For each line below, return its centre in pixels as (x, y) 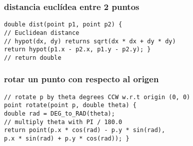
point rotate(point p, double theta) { (70, 105)
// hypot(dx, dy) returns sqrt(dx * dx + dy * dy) (90, 41)
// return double (33, 58)
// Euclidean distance (42, 33)
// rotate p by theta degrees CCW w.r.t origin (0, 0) (97, 97)
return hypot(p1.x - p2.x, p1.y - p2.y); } (77, 50)
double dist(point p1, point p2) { (63, 25)
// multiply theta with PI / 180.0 (63, 122)
